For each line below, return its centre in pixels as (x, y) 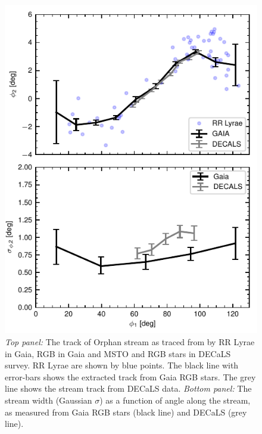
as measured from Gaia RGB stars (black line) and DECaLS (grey (126, 412)
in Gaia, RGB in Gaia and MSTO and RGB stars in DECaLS (118, 353)
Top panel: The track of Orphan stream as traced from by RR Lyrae (130, 341)
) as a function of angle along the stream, (175, 400)
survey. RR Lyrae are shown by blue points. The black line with (122, 365)
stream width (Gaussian (49, 400)
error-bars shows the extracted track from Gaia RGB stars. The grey (130, 376)
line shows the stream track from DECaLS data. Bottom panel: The (128, 388)
